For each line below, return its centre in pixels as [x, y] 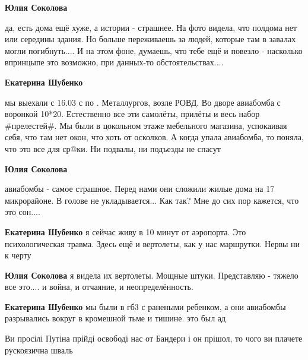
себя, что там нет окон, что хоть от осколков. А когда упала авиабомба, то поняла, [154, 137]
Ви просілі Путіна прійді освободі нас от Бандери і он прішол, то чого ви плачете [154, 338]
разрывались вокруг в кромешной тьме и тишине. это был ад [115, 318]
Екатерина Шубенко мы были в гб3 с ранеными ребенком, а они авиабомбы [145, 306]
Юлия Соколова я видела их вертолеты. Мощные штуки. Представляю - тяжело [152, 275]
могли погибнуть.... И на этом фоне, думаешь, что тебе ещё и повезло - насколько [154, 50]
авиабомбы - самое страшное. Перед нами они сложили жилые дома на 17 [140, 189]
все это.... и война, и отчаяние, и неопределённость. [99, 287]
